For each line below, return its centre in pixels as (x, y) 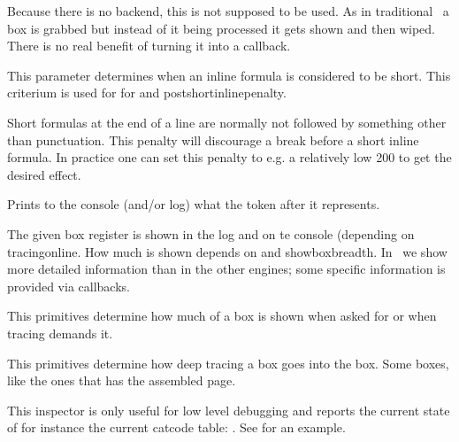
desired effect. (44, 174)
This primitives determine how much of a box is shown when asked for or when (222, 316)
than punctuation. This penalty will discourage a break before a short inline (213, 140)
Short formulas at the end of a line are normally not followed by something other (227, 122)
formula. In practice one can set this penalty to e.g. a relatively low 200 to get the (229, 157)
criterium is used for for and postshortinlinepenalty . (147, 93)
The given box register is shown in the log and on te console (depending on (211, 233)
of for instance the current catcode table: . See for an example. (176, 427)
